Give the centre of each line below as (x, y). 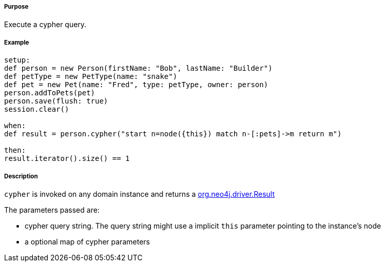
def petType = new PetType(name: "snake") (91, 77)
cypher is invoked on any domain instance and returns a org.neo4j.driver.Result (139, 194)
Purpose (16, 7)
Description (21, 176)
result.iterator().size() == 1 (67, 159)
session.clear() (37, 109)
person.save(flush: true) (56, 101)
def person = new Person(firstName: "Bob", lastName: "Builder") (138, 68)
